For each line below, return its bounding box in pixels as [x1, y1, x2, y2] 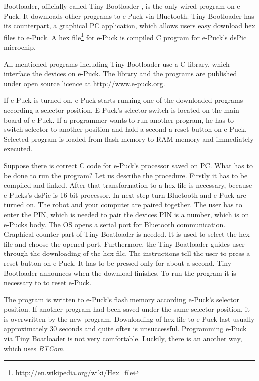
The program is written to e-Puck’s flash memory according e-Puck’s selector [4, 294, 239, 304]
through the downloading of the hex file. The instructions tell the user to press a [4, 248, 250, 258]
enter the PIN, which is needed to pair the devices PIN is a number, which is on [4, 209, 249, 219]
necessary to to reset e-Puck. [4, 277, 92, 288]
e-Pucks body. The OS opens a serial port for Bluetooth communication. [4, 219, 226, 229]
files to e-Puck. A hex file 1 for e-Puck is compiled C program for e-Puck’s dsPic [4, 30, 247, 42]
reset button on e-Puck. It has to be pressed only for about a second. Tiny [4, 257, 232, 268]
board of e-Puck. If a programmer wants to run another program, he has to [4, 114, 234, 125]
